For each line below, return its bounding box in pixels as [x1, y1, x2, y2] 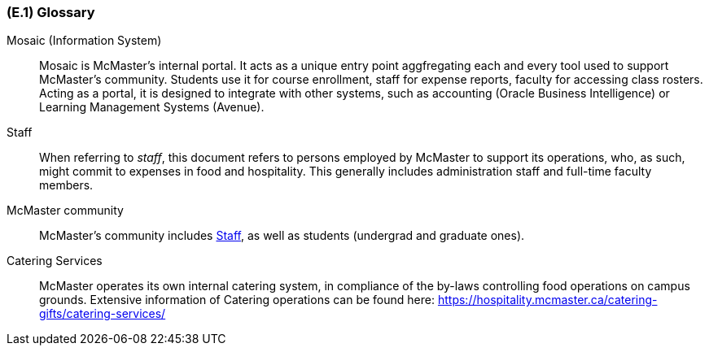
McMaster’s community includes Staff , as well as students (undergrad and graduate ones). [39, 228, 525, 243]
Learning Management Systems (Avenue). [39, 100, 265, 115]
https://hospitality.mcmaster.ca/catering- [437, 293, 658, 307]
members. [39, 178, 94, 193]
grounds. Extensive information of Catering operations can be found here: [39, 293, 435, 307]
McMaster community [7, 203, 124, 218]
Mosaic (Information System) [7, 33, 162, 48]
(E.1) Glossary [7, 4, 95, 20]
